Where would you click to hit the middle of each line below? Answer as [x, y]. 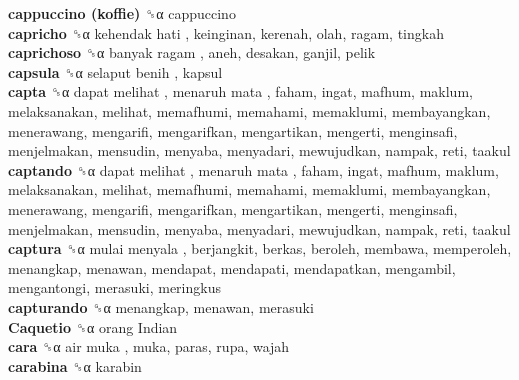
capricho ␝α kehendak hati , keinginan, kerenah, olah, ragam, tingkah [226, 32]
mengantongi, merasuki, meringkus [114, 287]
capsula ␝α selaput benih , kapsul [115, 71]
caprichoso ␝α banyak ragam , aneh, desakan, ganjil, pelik [192, 52]
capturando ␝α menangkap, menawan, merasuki [161, 306]
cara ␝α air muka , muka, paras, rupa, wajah [149, 346]
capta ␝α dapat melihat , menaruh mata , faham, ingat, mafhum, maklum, [240, 91]
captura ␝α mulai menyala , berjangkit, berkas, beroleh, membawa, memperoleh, [260, 248]
